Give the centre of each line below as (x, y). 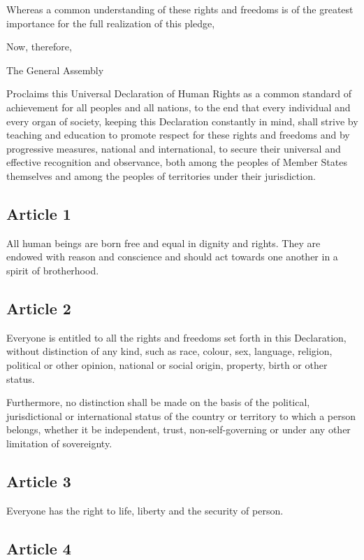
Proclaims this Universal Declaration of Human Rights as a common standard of (179, 93)
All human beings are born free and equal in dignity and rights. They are (163, 243)
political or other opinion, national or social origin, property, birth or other (167, 364)
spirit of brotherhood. (53, 270)
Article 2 (39, 308)
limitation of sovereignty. (59, 443)
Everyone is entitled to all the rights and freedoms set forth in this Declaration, (176, 337)
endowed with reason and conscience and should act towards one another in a (172, 257)
